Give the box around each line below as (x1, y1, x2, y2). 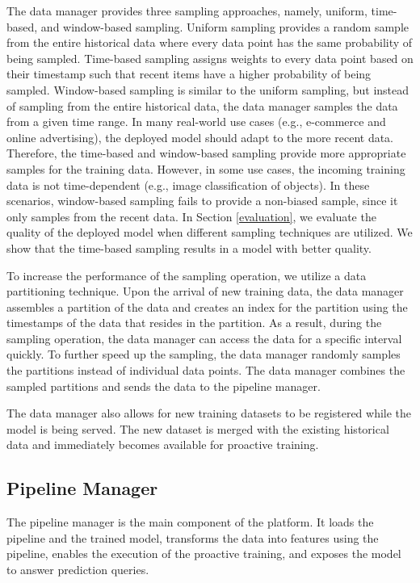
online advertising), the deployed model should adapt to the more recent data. (6, 128, 394, 145)
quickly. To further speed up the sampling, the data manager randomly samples (6, 346, 401, 363)
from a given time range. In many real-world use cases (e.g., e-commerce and (6, 113, 386, 130)
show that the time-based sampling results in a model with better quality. (6, 239, 372, 256)
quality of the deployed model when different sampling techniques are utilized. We (6, 224, 413, 241)
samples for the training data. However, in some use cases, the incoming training (6, 160, 405, 177)
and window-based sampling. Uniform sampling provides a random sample (40, 18, 409, 35)
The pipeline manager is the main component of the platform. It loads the (6, 514, 374, 531)
